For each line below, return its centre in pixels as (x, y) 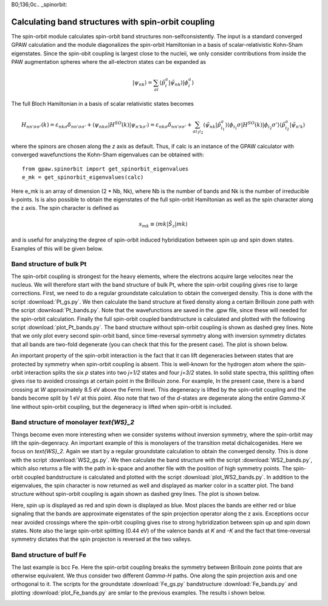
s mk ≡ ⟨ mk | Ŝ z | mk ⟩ (163, 225)
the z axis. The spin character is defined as (65, 208)
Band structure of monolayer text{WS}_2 (73, 422)
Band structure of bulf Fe (49, 555)
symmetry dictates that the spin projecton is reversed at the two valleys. (101, 539)
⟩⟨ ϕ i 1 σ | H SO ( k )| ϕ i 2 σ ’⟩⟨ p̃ (255, 126)
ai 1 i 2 (198, 132)
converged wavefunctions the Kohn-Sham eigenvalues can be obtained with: (108, 155)
